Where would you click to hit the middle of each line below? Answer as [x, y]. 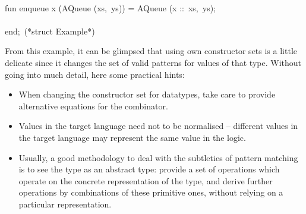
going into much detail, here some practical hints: [95, 74]
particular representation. [65, 204]
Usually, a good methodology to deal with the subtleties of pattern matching [158, 157]
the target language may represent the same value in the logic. [132, 137]
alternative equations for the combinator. [93, 106]
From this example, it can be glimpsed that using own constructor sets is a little [151, 51]
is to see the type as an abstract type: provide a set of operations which [149, 169]
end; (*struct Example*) [50, 31]
